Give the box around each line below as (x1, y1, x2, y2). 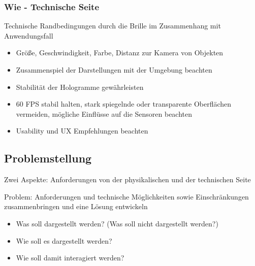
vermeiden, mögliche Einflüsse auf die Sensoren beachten (16, 108, 193, 119)
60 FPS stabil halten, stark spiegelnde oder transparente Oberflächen (16, 98, 232, 109)
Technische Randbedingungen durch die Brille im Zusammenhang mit (4, 20, 221, 31)
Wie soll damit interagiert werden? (16, 252, 124, 263)
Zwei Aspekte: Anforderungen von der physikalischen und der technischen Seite (4, 174, 251, 185)
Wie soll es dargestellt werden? (16, 235, 112, 246)
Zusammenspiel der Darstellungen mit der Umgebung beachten (16, 64, 212, 75)
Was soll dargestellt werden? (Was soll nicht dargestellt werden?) (16, 218, 218, 228)
